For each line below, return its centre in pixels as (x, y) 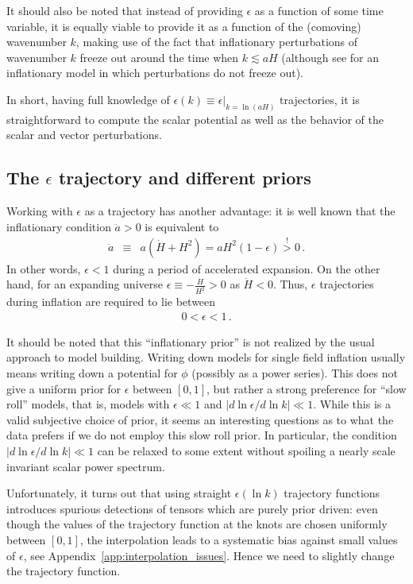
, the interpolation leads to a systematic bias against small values (239, 539)
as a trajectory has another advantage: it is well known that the (240, 211)
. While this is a (352, 404)
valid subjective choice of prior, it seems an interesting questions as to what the (200, 419)
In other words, (44, 268)
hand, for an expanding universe (85, 284)
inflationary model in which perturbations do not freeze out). (155, 73)
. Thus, (290, 284)
